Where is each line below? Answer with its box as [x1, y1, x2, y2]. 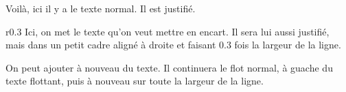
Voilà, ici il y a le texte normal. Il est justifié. [5, 1, 196, 15]
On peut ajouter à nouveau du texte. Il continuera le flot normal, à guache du [5, 60, 333, 74]
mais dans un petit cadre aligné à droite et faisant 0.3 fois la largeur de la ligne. [5, 37, 341, 52]
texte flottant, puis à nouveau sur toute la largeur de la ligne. [5, 74, 264, 88]
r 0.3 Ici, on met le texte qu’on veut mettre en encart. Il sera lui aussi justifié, [5, 24, 330, 38]
